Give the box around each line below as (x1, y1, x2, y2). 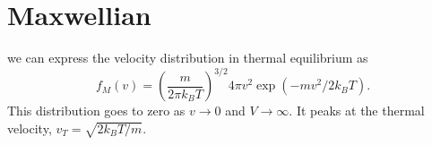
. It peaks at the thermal (289, 101, 425, 120)
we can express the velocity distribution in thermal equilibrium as (7, 48, 368, 67)
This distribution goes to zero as (7, 101, 186, 120)
